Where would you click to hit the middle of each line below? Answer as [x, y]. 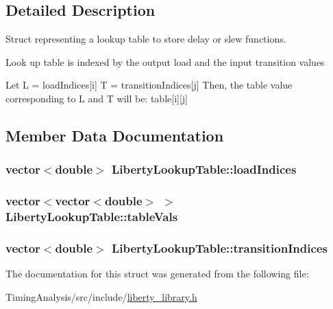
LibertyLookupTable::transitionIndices [219, 248]
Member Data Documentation [115, 135]
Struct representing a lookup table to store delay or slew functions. [146, 39]
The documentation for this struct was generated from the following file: [157, 274]
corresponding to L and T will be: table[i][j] [97, 98]
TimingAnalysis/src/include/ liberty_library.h [101, 296]
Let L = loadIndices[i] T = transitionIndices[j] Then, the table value [149, 85]
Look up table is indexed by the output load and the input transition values [165, 61]
